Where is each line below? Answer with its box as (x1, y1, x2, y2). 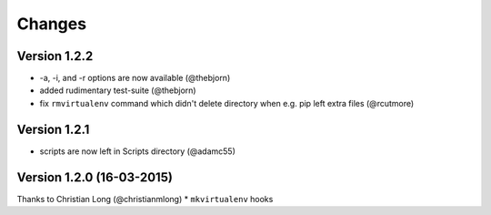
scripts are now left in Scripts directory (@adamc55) (39, 146, 236, 157)
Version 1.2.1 (16, 121, 90, 137)
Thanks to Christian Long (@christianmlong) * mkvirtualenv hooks (16, 193, 274, 204)
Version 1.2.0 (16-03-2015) (16, 169, 173, 185)
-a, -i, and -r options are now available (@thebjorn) (39, 73, 231, 84)
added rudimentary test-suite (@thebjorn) (39, 85, 196, 96)
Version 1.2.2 (16, 48, 94, 64)
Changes (16, 14, 86, 34)
